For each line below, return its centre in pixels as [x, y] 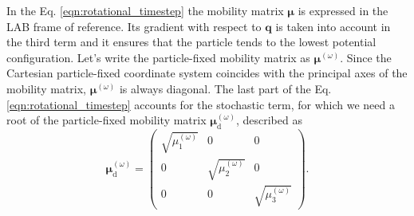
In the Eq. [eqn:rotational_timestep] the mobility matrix [145, 10]
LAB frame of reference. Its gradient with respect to [134, 26]
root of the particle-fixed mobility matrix [106, 120]
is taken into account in [333, 26]
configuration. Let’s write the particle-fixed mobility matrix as [158, 57]
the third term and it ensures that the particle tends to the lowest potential [191, 42]
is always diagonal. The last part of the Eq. [225, 88]
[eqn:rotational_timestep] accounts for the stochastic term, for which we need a [201, 104]
